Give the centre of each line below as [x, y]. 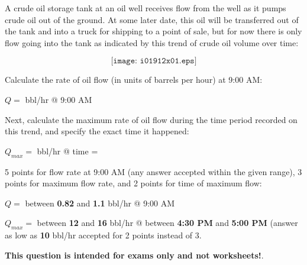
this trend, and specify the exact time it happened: [97, 131]
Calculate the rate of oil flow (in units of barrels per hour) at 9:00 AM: [134, 80]
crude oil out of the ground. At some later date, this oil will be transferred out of [152, 19]
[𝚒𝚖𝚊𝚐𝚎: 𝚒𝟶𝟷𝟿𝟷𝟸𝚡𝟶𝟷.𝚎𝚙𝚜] [154, 61]
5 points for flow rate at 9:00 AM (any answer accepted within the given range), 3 [153, 171]
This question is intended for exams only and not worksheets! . [134, 255]
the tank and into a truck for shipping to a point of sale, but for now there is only [153, 31]
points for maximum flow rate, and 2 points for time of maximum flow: [133, 183]
